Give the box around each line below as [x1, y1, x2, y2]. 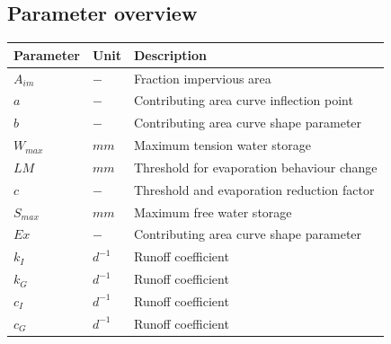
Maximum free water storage [133, 202, 292, 221]
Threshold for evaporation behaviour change [133, 157, 378, 176]
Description [133, 45, 207, 64]
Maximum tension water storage [133, 136, 311, 154]
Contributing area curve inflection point [133, 91, 353, 110]
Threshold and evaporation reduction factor [133, 180, 375, 198]
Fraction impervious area [133, 68, 271, 87]
